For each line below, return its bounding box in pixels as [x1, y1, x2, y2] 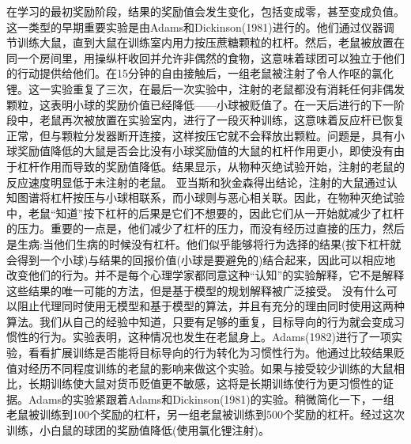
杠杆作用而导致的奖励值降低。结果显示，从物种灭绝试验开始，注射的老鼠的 [17, 157, 405, 174]
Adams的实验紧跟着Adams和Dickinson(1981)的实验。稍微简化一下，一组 [28, 390, 394, 407]
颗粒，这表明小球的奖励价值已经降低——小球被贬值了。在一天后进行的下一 [6, 96, 394, 112]
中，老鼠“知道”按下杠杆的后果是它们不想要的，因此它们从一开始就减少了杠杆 [6, 204, 405, 221]
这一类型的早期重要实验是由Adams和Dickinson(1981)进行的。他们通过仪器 [6, 18, 383, 35]
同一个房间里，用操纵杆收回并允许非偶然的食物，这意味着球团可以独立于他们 [6, 49, 405, 66]
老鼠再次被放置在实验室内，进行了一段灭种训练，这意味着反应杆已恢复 [39, 112, 405, 128]
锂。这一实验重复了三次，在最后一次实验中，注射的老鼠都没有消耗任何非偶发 [6, 80, 405, 97]
